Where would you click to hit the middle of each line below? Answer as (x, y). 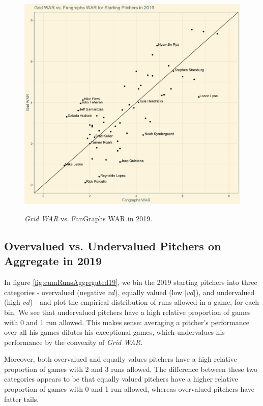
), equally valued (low (149, 292)
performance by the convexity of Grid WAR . (74, 342)
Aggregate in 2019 (53, 261)
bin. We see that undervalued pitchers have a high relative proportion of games (127, 312)
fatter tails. (22, 399)
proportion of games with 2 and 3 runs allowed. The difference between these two (131, 369)
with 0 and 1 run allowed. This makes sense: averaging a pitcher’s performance (127, 322)
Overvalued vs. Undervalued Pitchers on (113, 245)
